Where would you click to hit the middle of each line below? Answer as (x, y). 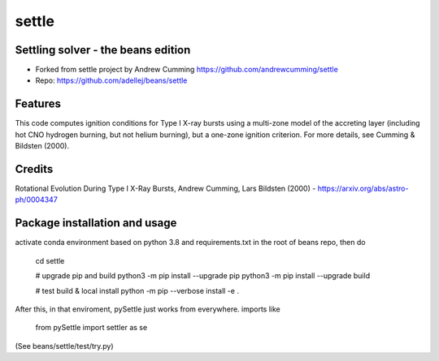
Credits (34, 169)
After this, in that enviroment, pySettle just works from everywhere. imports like (148, 309)
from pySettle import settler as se (91, 328)
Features (38, 104)
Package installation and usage (96, 223)
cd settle (50, 260)
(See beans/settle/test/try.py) (64, 346)
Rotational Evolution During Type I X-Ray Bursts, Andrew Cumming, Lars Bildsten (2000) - (165, 189)
